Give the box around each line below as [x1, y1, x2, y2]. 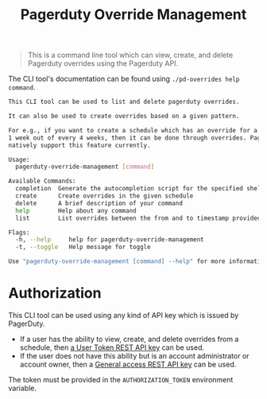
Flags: [8, 228, 30, 236]
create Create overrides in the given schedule [15, 192, 194, 200]
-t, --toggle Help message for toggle [15, 244, 151, 251]
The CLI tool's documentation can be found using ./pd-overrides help [8, 74, 240, 84]
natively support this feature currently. [8, 141, 151, 149]
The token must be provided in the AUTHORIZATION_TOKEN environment [8, 375, 234, 384]
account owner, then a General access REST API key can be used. [19, 359, 237, 369]
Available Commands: [8, 177, 77, 186]
